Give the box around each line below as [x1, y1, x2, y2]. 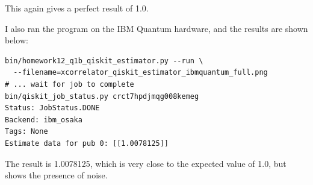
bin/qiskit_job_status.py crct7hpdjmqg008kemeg [5, 92, 199, 101]
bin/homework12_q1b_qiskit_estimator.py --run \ [5, 56, 203, 65]
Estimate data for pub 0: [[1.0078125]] [5, 139, 169, 148]
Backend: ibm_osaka [5, 115, 82, 124]
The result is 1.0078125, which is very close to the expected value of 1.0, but [5, 157, 287, 169]
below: [5, 34, 28, 46]
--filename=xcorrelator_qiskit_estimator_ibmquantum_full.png [13, 68, 268, 77]
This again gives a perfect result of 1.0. [5, 2, 149, 14]
